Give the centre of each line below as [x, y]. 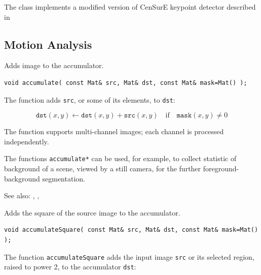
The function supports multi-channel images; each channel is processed [114, 131]
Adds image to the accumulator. [54, 65]
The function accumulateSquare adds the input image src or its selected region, [129, 256]
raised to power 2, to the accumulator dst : [70, 267]
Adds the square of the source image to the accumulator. [92, 212]
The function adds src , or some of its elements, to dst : [90, 99]
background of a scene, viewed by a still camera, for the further [103, 169]
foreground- [221, 169]
